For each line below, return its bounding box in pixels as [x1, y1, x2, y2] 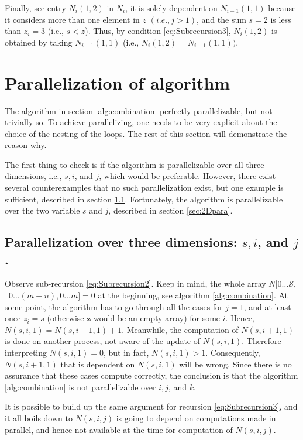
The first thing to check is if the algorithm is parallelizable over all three [5, 158, 264, 170]
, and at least [243, 300, 291, 312]
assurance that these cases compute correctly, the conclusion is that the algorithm [5, 369, 298, 381]
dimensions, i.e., [5, 170, 62, 182]
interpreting [5, 346, 47, 358]
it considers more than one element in [5, 13, 140, 25]
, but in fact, [103, 346, 149, 358]
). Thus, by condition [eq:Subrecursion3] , [85, 25, 231, 37]
